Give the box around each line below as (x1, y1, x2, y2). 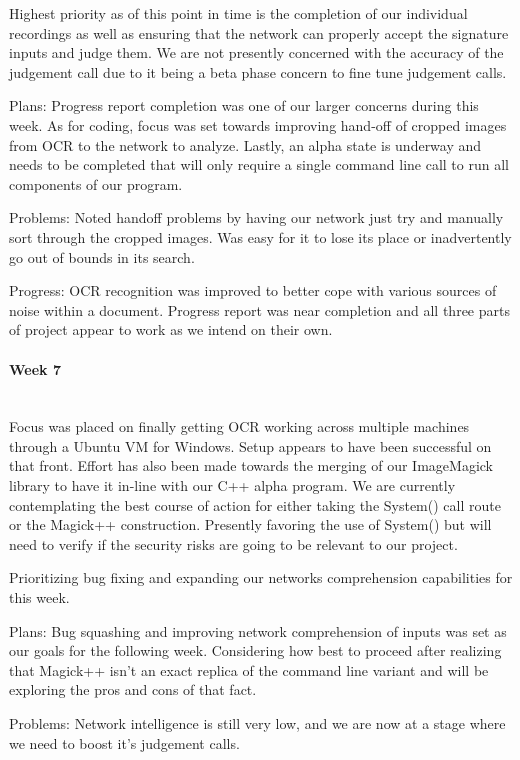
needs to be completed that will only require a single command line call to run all (9, 154, 509, 175)
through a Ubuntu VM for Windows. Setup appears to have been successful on (9, 435, 492, 456)
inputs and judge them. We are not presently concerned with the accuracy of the (9, 42, 504, 63)
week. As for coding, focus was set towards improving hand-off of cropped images (9, 114, 507, 135)
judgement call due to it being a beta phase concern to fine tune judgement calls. (9, 61, 507, 82)
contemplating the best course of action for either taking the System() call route (9, 494, 501, 515)
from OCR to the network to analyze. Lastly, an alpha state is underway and (9, 134, 482, 155)
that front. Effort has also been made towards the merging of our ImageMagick (9, 455, 493, 476)
